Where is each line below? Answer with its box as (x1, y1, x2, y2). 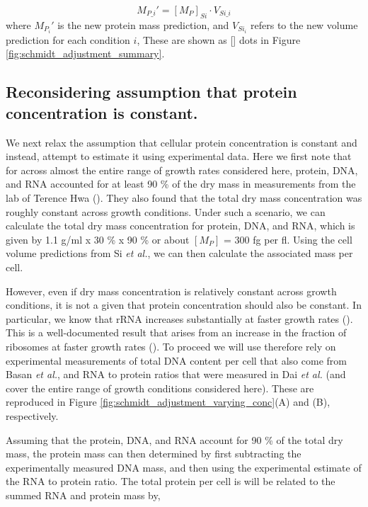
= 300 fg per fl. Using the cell (224, 232, 352, 246)
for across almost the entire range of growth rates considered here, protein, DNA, (6, 162, 358, 177)
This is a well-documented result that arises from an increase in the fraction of (6, 325, 347, 340)
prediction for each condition (6, 32, 130, 47)
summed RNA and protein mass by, (6, 487, 161, 502)
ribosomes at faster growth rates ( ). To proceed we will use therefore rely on (6, 338, 336, 353)
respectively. (6, 408, 59, 423)
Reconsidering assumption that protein (6, 81, 297, 103)
